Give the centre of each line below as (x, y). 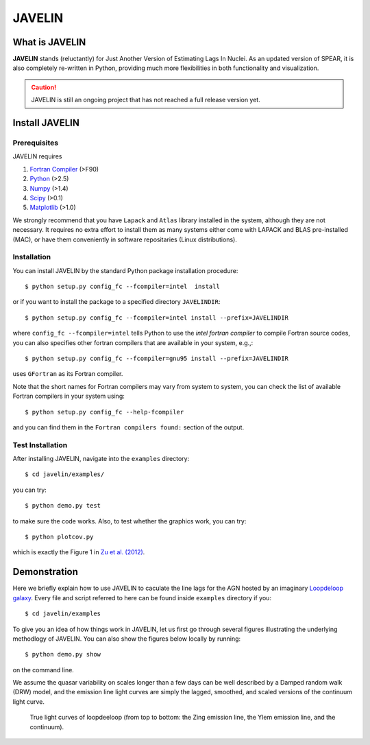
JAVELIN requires (37, 156)
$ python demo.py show (63, 654)
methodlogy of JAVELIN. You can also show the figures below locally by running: (127, 639)
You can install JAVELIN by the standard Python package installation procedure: (125, 270)
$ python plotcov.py (59, 537)
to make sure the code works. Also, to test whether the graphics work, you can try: (129, 521)
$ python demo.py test (63, 506)
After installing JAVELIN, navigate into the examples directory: (101, 459)
